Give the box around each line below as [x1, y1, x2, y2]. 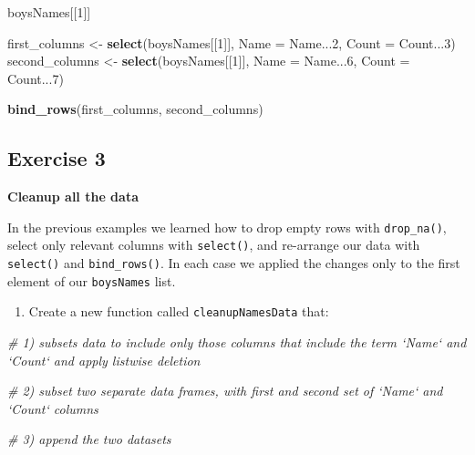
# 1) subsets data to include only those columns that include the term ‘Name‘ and [7, 333, 467, 352]
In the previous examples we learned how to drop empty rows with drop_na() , [7, 217, 447, 236]
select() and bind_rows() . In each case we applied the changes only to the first [7, 253, 460, 273]
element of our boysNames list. [7, 271, 176, 290]
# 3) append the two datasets [7, 429, 171, 449]
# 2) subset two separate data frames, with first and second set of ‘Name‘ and [7, 381, 443, 400]
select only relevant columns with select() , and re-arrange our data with [7, 235, 420, 254]
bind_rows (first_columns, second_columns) [7, 99, 263, 119]
